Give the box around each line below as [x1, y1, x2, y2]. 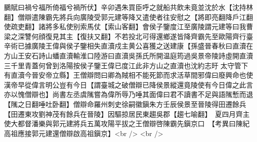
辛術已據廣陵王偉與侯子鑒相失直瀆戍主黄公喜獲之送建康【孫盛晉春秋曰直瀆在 [4, 41, 253, 51]
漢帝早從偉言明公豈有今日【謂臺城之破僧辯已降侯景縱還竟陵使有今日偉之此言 [4, 79, 253, 90]
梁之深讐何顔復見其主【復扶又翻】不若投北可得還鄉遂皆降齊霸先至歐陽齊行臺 [4, 31, 253, 41]
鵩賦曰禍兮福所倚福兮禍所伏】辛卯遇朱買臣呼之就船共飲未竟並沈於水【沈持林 [4, 2, 253, 12]
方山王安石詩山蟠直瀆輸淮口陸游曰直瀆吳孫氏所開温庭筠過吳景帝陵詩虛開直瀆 [4, 50, 253, 60]
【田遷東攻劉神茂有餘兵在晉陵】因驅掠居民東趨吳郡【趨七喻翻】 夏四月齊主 [4, 108, 250, 119]
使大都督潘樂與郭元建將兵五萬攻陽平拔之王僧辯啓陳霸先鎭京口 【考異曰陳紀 [4, 118, 250, 129]
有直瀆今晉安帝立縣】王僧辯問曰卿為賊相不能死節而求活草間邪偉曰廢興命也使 [4, 70, 253, 80]
